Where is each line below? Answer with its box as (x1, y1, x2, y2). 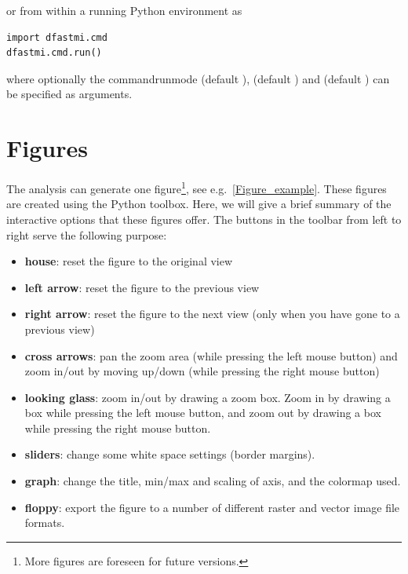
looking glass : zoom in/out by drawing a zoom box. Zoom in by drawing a (24, 389, 391, 405)
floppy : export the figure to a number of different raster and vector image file (24, 499, 400, 515)
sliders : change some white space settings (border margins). (24, 446, 315, 462)
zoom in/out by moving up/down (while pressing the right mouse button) (24, 363, 380, 379)
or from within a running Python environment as (6, 2, 242, 18)
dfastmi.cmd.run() (6, 47, 102, 59)
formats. (24, 514, 65, 531)
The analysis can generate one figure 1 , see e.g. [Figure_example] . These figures (6, 178, 387, 196)
